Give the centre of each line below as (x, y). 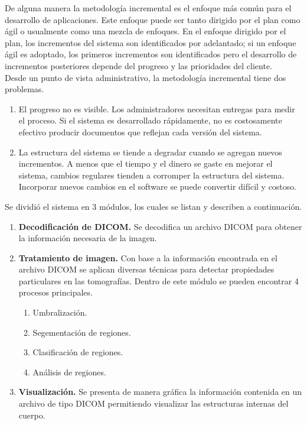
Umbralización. (60, 312)
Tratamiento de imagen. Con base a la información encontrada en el (148, 257)
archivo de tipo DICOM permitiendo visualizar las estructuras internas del (153, 403)
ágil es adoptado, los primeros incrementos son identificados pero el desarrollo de (151, 54)
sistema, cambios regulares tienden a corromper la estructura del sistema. (151, 175)
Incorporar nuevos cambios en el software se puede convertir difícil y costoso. (158, 186)
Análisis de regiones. (69, 372)
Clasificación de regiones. (78, 352)
